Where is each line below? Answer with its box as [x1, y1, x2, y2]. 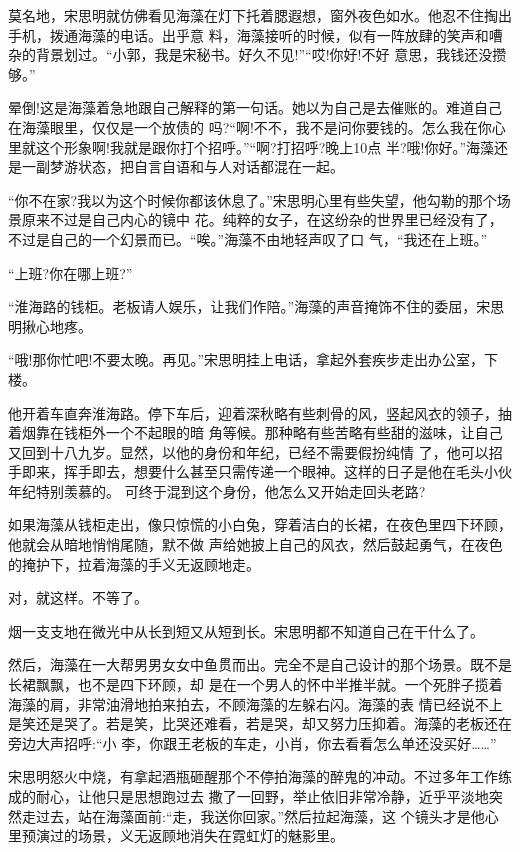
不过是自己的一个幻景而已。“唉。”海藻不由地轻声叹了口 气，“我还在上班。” [8, 228, 488, 249]
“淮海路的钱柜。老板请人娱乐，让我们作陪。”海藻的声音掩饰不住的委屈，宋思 [8, 296, 505, 317]
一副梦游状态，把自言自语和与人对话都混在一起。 [21, 156, 344, 177]
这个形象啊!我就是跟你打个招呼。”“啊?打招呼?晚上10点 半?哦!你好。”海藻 [35, 136, 495, 157]
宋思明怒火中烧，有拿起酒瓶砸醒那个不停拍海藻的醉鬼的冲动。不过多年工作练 [8, 766, 512, 787]
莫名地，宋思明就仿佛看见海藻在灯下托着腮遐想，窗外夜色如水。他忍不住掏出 [8, 5, 512, 25]
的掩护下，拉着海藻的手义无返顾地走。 [8, 553, 260, 574]
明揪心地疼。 [8, 315, 92, 336]
